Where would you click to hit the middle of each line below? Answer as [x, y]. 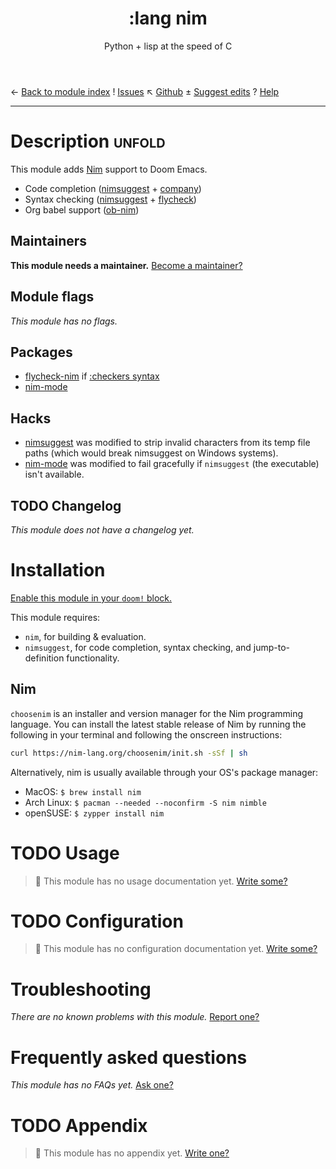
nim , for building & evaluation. [85, 636]
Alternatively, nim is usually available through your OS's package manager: [164, 772]
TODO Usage [65, 853]
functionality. [93, 658]
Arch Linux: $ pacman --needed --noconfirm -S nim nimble [146, 802]
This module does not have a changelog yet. [102, 529]
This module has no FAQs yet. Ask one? [92, 1085]
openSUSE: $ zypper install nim [94, 813]
